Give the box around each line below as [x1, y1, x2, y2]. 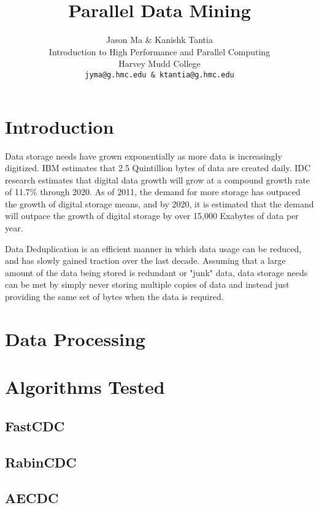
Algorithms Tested [5, 374, 165, 399]
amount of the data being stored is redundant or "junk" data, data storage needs [5, 266, 308, 279]
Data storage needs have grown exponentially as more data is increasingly [5, 149, 282, 162]
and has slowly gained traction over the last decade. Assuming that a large [5, 254, 286, 267]
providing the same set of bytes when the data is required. [5, 290, 224, 303]
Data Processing [5, 326, 145, 351]
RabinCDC [5, 452, 77, 471]
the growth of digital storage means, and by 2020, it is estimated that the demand [5, 197, 314, 210]
